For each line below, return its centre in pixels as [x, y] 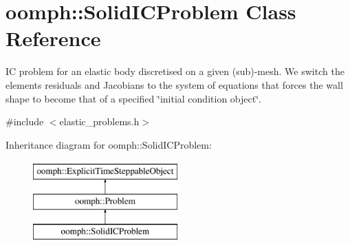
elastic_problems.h [99, 121]
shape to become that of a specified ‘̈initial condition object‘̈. [133, 98]
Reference [53, 38]
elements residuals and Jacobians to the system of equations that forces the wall [174, 84]
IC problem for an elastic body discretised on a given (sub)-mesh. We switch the [175, 71]
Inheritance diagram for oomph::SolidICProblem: [109, 144]
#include [25, 121]
